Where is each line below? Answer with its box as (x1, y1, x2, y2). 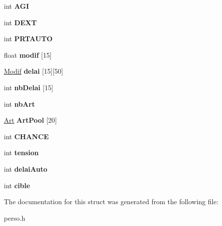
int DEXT (4, 17, 37, 27)
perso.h (4, 212, 26, 223)
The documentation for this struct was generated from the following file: (4, 196, 219, 207)
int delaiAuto (4, 163, 48, 174)
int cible (4, 180, 30, 190)
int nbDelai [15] (4, 82, 53, 92)
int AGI (4, 1, 29, 11)
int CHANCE (4, 131, 49, 141)
